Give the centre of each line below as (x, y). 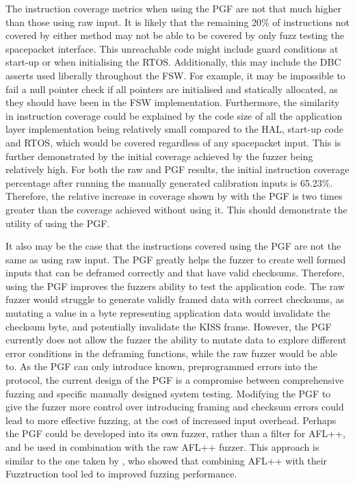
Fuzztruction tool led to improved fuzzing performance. (121, 474)
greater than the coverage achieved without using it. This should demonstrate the (176, 209)
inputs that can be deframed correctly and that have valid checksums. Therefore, (175, 273)
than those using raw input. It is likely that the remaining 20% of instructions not (177, 22)
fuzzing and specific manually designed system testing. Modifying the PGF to (168, 393)
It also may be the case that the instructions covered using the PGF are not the (173, 246)
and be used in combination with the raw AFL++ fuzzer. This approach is (162, 447)
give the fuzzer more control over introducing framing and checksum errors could (175, 407)
